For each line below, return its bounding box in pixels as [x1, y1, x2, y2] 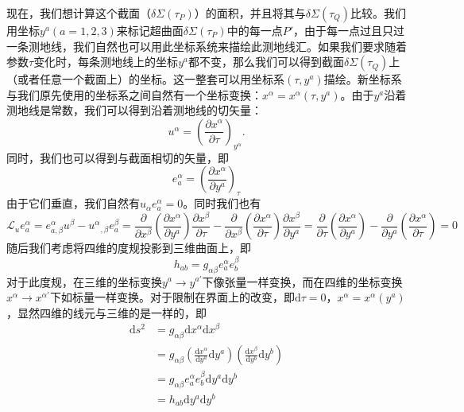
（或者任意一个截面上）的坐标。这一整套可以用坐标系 [6, 71, 284, 87]
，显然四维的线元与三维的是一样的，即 [6, 304, 207, 321]
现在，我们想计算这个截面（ [6, 5, 151, 21]
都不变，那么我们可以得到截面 [188, 53, 344, 70]
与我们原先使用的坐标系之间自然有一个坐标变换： [6, 86, 262, 103]
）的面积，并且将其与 [194, 5, 306, 21]
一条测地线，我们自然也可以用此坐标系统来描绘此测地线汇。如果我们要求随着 [6, 37, 407, 54]
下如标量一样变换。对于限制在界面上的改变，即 [49, 289, 295, 305]
